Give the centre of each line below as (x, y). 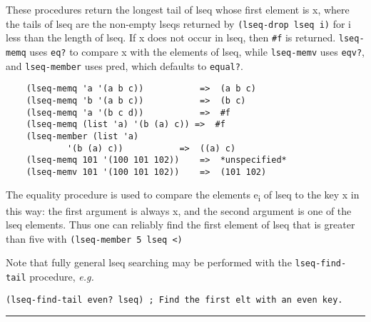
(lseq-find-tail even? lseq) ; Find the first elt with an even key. (174, 300)
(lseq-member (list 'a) (82, 136)
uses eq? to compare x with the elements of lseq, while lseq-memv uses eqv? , (197, 51)
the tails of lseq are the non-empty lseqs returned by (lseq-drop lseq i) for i (178, 23)
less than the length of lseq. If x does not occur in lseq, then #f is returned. (171, 37)
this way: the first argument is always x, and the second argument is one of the (179, 210)
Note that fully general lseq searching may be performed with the (149, 262)
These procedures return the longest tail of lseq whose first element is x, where (178, 9)
